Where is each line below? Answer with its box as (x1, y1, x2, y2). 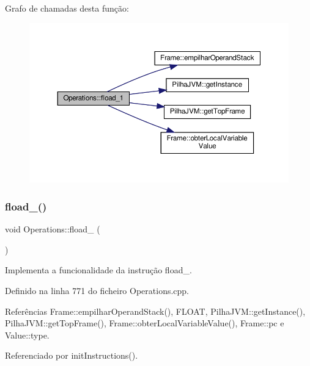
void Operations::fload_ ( (5, 223, 100, 235)
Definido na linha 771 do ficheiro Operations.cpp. (5, 284, 190, 296)
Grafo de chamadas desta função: (5, 2, 129, 14)
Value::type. (5, 328, 50, 341)
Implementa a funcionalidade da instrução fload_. (5, 264, 192, 276)
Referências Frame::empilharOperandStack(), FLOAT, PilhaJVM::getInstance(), (5, 304, 306, 317)
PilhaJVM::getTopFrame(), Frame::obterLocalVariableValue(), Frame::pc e (5, 317, 284, 329)
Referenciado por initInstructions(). (5, 349, 138, 362)
